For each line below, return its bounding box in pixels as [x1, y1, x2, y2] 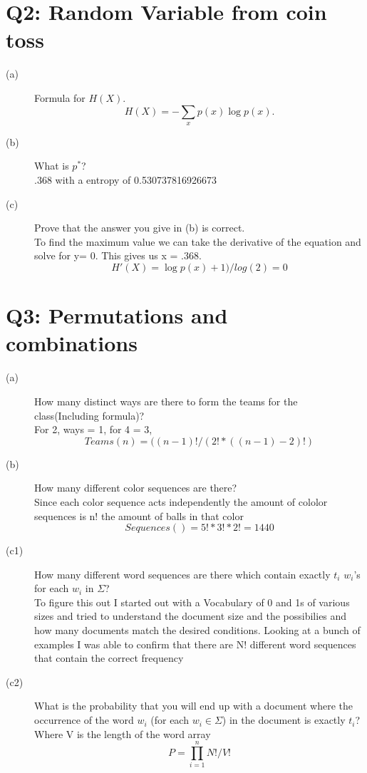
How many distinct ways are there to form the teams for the [34, 393, 298, 408]
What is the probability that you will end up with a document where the [34, 698, 353, 713]
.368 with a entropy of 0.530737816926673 [34, 172, 217, 187]
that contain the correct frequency [34, 650, 184, 665]
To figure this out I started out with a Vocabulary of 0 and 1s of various [34, 594, 350, 609]
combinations [6, 328, 138, 358]
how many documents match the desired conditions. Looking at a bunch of [34, 623, 361, 638]
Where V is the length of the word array [34, 726, 211, 741]
